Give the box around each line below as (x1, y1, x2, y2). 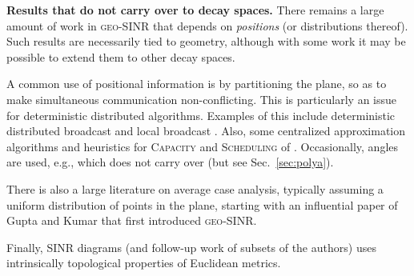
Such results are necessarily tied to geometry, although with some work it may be (6, 33, 406, 50)
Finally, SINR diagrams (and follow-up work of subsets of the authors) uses (6, 238, 376, 255)
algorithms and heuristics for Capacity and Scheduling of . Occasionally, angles (6, 138, 399, 154)
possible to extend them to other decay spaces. (6, 48, 235, 65)
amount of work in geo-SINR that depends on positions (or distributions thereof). (6, 17, 408, 34)
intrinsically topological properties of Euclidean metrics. (6, 254, 281, 271)
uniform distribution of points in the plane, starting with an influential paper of (6, 196, 398, 213)
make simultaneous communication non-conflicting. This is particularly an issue (6, 90, 397, 107)
